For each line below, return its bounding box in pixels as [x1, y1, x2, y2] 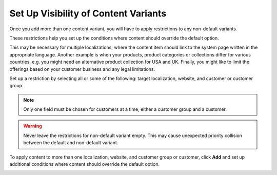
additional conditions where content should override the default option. [9, 161, 160, 167]
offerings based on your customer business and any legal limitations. [9, 66, 155, 72]
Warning [23, 123, 42, 129]
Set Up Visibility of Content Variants [9, 8, 167, 19]
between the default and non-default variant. [23, 140, 118, 146]
